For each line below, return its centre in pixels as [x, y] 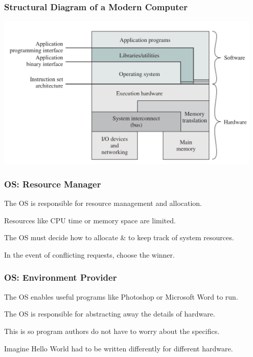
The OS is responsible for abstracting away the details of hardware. [110, 314]
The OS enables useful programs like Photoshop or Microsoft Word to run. [121, 296]
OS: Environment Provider [61, 277]
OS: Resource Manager [53, 184]
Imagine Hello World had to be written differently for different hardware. [119, 348]
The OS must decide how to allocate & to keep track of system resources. [119, 237]
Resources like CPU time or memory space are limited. [90, 220]
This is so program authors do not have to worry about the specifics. [112, 331]
